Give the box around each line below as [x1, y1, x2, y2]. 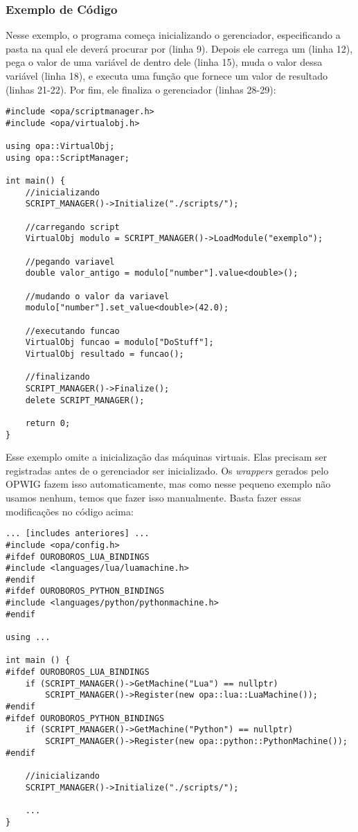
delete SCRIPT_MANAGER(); [25, 395, 145, 405]
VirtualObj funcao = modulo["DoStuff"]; [25, 337, 214, 348]
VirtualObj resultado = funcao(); [25, 348, 184, 359]
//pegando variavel [25, 256, 115, 267]
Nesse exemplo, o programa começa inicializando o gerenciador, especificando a [6, 28, 341, 42]
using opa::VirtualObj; [6, 141, 115, 152]
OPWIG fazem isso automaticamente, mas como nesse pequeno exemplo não [6, 477, 331, 491]
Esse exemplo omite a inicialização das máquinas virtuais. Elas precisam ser [6, 450, 328, 464]
